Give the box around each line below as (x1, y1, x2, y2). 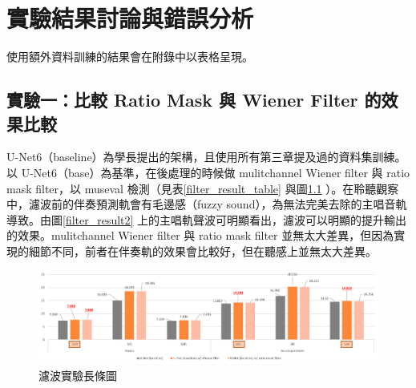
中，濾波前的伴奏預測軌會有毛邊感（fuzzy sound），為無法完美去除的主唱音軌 (6, 196, 407, 212)
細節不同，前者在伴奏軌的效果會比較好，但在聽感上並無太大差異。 (28, 242, 377, 259)
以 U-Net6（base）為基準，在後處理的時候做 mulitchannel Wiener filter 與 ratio (6, 164, 410, 180)
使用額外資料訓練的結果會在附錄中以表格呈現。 (6, 48, 253, 65)
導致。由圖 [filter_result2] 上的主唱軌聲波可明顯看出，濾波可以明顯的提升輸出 (6, 211, 407, 228)
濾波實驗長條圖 (38, 366, 117, 383)
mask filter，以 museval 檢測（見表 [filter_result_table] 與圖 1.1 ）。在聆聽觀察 (6, 180, 399, 196)
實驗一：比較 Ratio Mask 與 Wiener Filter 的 (6, 87, 382, 112)
